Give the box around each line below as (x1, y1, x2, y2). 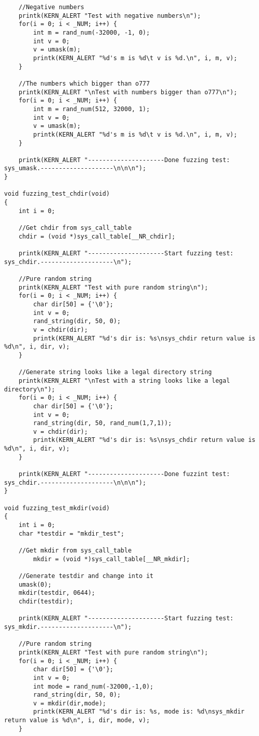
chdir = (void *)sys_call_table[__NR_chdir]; (18, 232, 176, 240)
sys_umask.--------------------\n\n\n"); (4, 165, 147, 172)
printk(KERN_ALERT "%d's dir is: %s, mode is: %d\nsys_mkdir (33, 708, 245, 716)
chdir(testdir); (18, 597, 74, 605)
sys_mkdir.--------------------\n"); (4, 623, 132, 630)
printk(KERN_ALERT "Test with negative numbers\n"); (18, 12, 201, 19)
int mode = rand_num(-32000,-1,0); (33, 682, 154, 690)
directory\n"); (4, 385, 55, 393)
